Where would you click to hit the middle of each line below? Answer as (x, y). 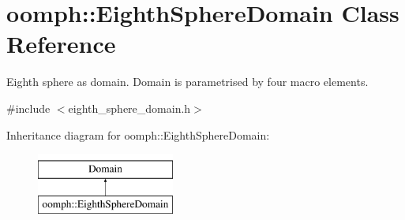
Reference (61, 44)
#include (28, 108)
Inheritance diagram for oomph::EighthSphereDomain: (138, 134)
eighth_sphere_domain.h (129, 108)
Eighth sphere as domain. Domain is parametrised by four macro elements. (187, 82)
